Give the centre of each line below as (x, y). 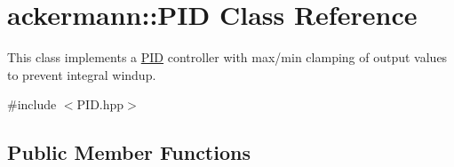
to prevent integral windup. (82, 74)
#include (32, 104)
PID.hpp (100, 104)
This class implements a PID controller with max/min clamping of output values (227, 57)
